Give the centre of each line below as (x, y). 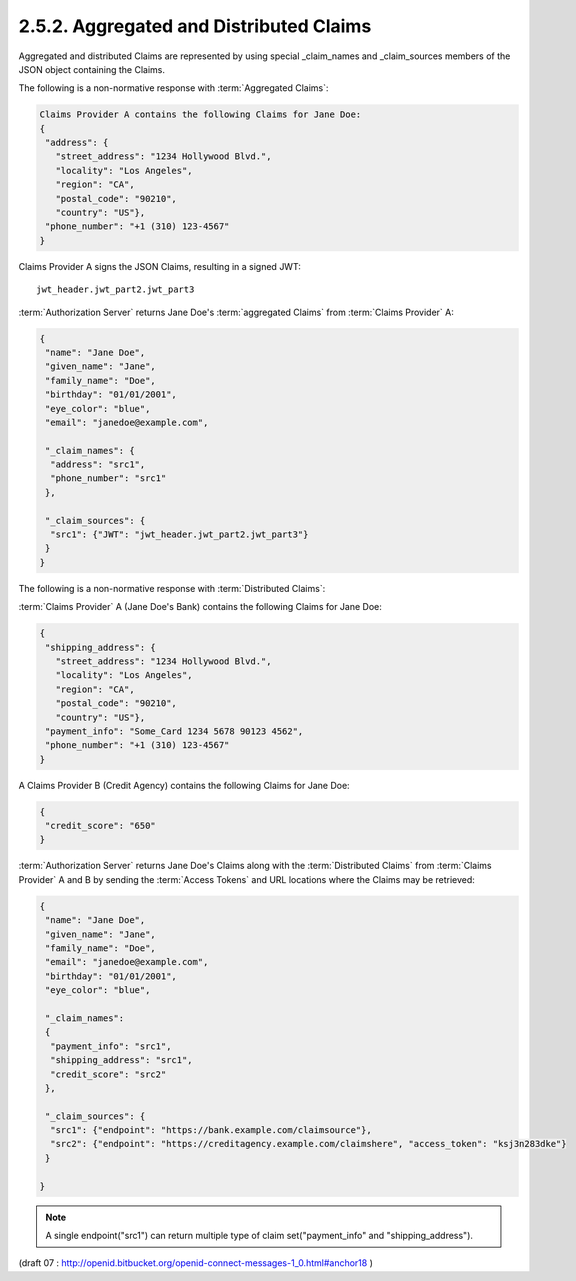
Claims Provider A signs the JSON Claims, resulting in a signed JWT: (160, 266)
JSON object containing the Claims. (91, 69)
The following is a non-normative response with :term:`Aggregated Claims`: (173, 88)
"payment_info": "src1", (111, 1046)
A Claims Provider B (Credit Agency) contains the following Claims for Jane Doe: (184, 785)
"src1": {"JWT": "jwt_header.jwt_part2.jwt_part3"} (179, 534)
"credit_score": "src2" (108, 1074)
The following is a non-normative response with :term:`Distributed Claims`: (172, 588)
